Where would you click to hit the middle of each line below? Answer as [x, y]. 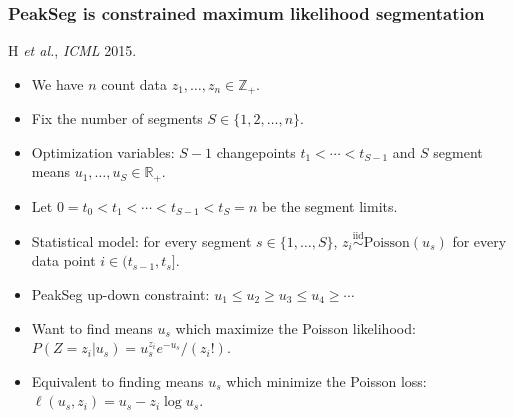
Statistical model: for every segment [141, 240]
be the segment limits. [329, 205]
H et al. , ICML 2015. [72, 50]
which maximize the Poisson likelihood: [295, 327]
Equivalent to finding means [117, 380]
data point [63, 260]
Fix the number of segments [117, 118]
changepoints [256, 151]
